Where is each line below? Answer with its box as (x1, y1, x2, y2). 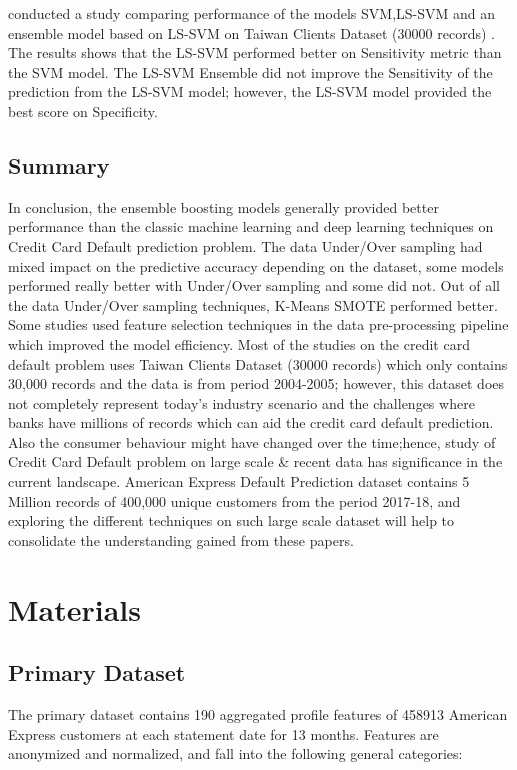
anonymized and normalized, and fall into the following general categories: (8, 743, 463, 764)
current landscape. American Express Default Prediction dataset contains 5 (8, 471, 470, 492)
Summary (8, 149, 110, 180)
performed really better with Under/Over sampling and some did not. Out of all (8, 275, 500, 296)
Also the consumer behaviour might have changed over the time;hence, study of (8, 431, 496, 452)
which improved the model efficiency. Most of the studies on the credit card (8, 333, 470, 354)
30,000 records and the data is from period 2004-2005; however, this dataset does (8, 373, 505, 394)
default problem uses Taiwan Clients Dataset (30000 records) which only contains (8, 353, 508, 374)
